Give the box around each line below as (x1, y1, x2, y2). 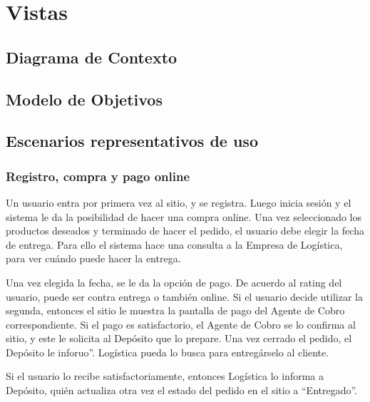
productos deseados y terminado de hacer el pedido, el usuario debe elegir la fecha (6, 223, 364, 238)
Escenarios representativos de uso (6, 130, 258, 152)
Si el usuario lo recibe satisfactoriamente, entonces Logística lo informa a (6, 368, 324, 383)
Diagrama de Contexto (6, 46, 178, 68)
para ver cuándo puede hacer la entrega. (6, 251, 181, 266)
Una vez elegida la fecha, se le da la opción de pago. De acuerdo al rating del (6, 274, 342, 289)
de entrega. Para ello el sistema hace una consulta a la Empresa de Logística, (6, 237, 343, 252)
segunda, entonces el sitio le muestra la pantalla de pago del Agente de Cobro (6, 303, 345, 318)
